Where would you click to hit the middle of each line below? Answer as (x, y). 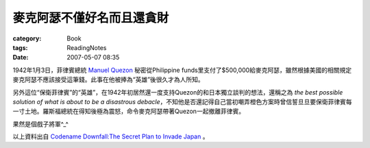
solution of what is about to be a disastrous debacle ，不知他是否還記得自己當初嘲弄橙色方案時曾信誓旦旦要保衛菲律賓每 (182, 101)
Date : (21, 58)
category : (27, 38)
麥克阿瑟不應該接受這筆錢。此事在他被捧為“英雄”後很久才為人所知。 (109, 79)
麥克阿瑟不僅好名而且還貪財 (91, 18)
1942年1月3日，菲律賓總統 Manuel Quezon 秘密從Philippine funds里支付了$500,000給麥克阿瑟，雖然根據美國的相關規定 (182, 70)
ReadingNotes (87, 47)
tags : (20, 47)
